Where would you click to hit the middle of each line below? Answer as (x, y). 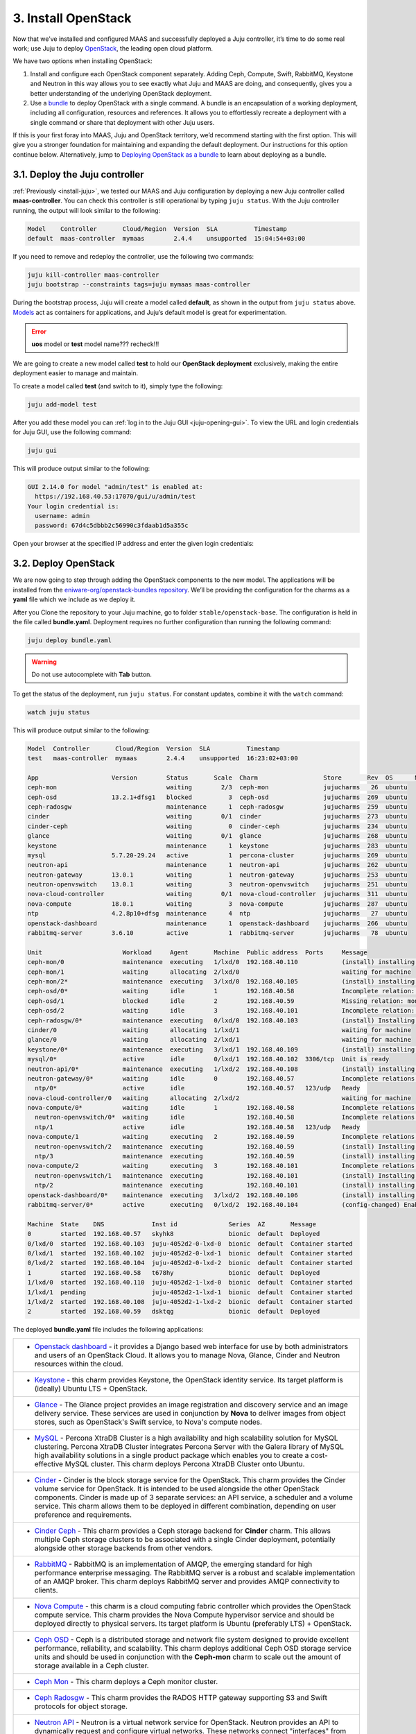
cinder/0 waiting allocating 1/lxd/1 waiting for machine (219, 1030)
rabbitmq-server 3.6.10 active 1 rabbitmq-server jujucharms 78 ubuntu (218, 933)
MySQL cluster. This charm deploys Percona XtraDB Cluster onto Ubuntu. (185, 1463)
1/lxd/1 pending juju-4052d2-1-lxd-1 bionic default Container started (190, 1292)
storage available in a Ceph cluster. (92, 1665)
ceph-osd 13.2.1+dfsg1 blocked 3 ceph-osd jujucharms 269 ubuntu (218, 797)
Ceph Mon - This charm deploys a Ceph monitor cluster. (126, 1681)
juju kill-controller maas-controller (93, 275)
